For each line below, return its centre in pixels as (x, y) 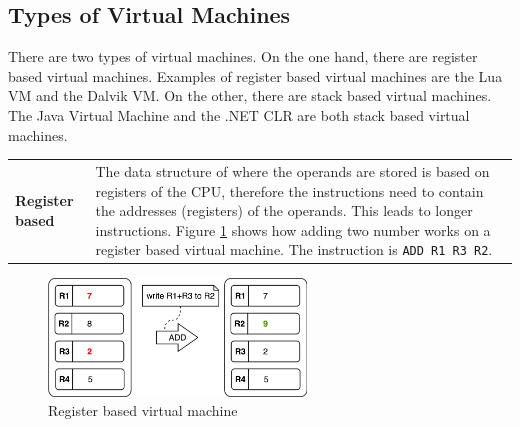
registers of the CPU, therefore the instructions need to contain (289, 190)
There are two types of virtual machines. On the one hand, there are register (243, 56)
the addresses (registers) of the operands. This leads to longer (284, 210)
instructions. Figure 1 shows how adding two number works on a (293, 229)
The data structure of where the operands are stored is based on (292, 170)
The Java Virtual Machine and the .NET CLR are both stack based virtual (239, 114)
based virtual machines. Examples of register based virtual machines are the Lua (255, 75)
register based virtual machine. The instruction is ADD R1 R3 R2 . (294, 249)
